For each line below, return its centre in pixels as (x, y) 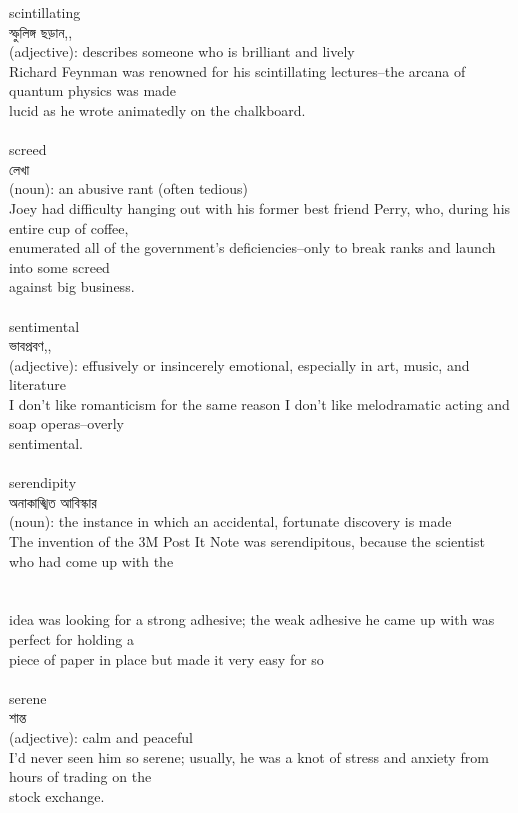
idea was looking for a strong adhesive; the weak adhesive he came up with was (252, 619)
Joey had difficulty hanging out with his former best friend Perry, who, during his (260, 207)
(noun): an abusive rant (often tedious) (129, 188)
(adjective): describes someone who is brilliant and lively (182, 51)
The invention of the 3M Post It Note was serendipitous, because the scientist (247, 541)
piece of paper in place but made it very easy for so (166, 658)
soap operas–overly (66, 423)
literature (37, 384)
